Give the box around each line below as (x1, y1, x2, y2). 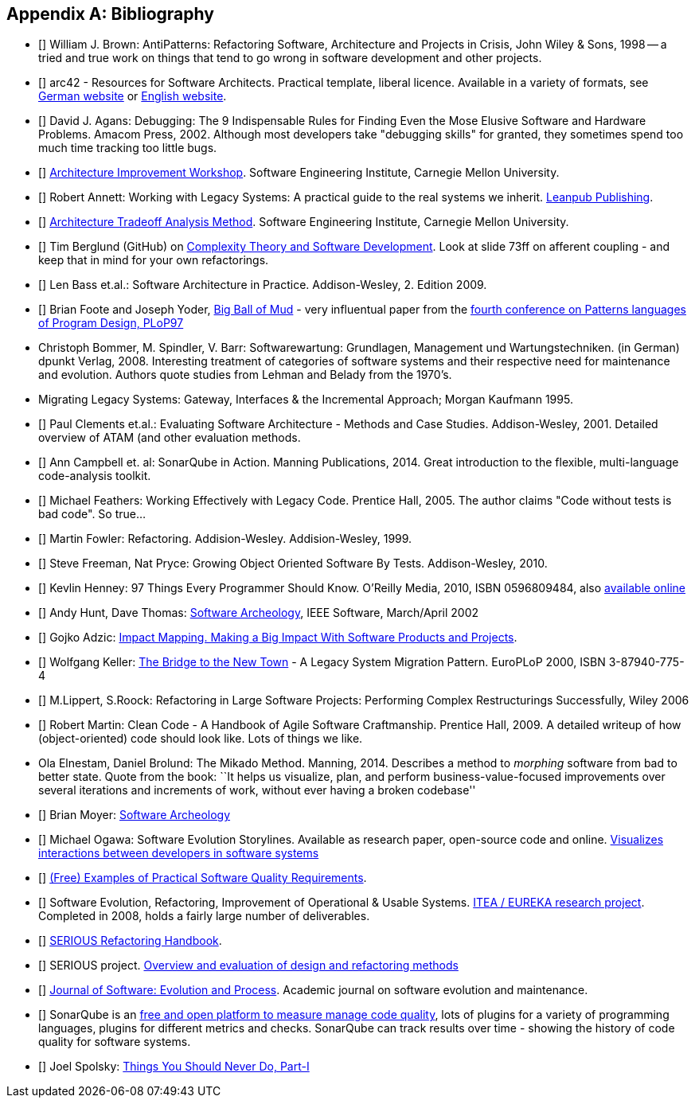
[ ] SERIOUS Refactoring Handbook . (38, 934, 222, 948)
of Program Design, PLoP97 (38, 316, 184, 330)
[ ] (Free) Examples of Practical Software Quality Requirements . (38, 871, 367, 885)
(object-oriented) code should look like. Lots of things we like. (38, 731, 363, 746)
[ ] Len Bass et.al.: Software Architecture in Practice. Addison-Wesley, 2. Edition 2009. (38, 278, 487, 292)
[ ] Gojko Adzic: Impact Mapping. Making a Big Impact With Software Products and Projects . (38, 630, 517, 645)
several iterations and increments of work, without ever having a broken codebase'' (38, 783, 476, 798)
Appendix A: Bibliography (6, 4, 214, 24)
